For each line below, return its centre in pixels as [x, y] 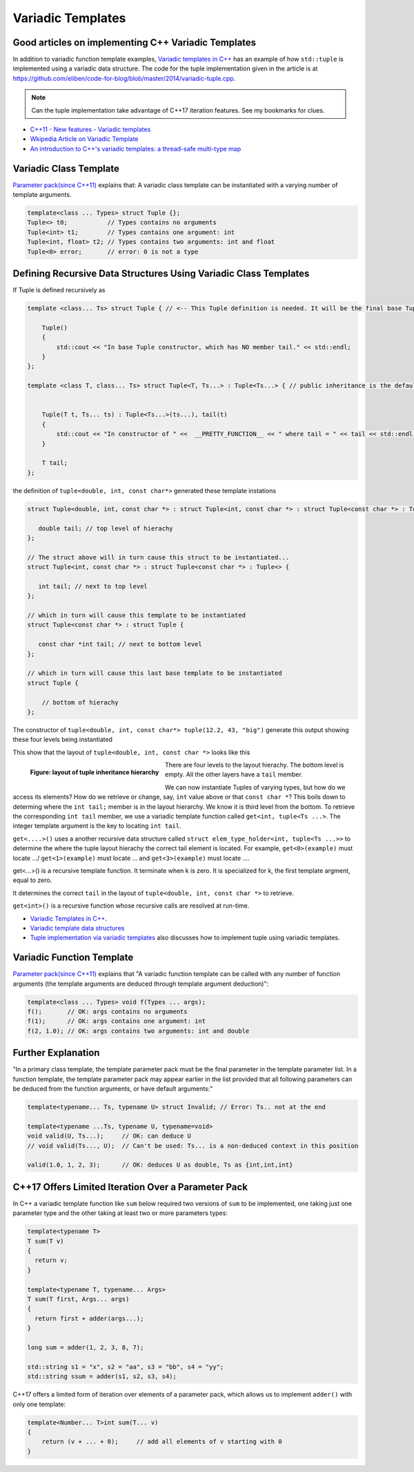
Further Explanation [56, 1053]
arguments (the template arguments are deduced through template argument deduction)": [141, 984]
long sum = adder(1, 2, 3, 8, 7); [86, 1347]
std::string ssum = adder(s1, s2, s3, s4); [102, 1377]
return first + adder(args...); [89, 1318]
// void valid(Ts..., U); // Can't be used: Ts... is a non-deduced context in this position [193, 1146]
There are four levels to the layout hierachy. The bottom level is [254, 765]
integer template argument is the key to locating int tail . [97, 826]
